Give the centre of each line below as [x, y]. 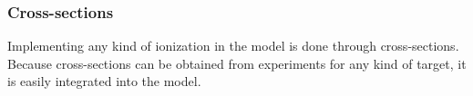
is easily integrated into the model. [104, 81]
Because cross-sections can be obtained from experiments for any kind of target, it [237, 63]
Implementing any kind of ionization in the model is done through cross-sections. [233, 46]
